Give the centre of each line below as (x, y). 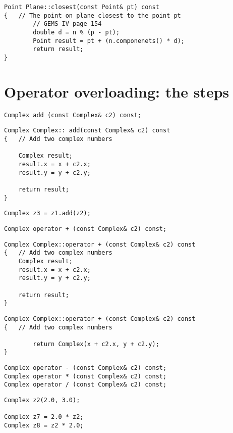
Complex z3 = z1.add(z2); (47, 213)
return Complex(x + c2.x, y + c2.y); (96, 344)
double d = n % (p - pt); (76, 32)
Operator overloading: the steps (117, 91)
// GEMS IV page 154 (67, 24)
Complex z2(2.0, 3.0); (42, 400)
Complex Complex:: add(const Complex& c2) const (87, 131)
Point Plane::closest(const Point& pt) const (82, 7)
